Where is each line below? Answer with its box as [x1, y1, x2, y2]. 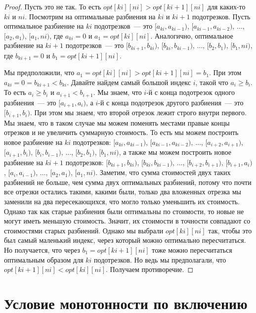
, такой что [195, 77, 228, 87]
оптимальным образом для [4, 254, 84, 265]
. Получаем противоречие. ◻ [106, 264, 194, 274]
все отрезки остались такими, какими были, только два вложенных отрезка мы [4, 186, 241, 197]
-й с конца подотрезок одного [146, 87, 235, 97]
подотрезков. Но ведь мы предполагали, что [94, 254, 226, 265]
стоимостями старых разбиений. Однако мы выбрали [4, 225, 164, 235]
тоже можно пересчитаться [152, 244, 232, 255]
